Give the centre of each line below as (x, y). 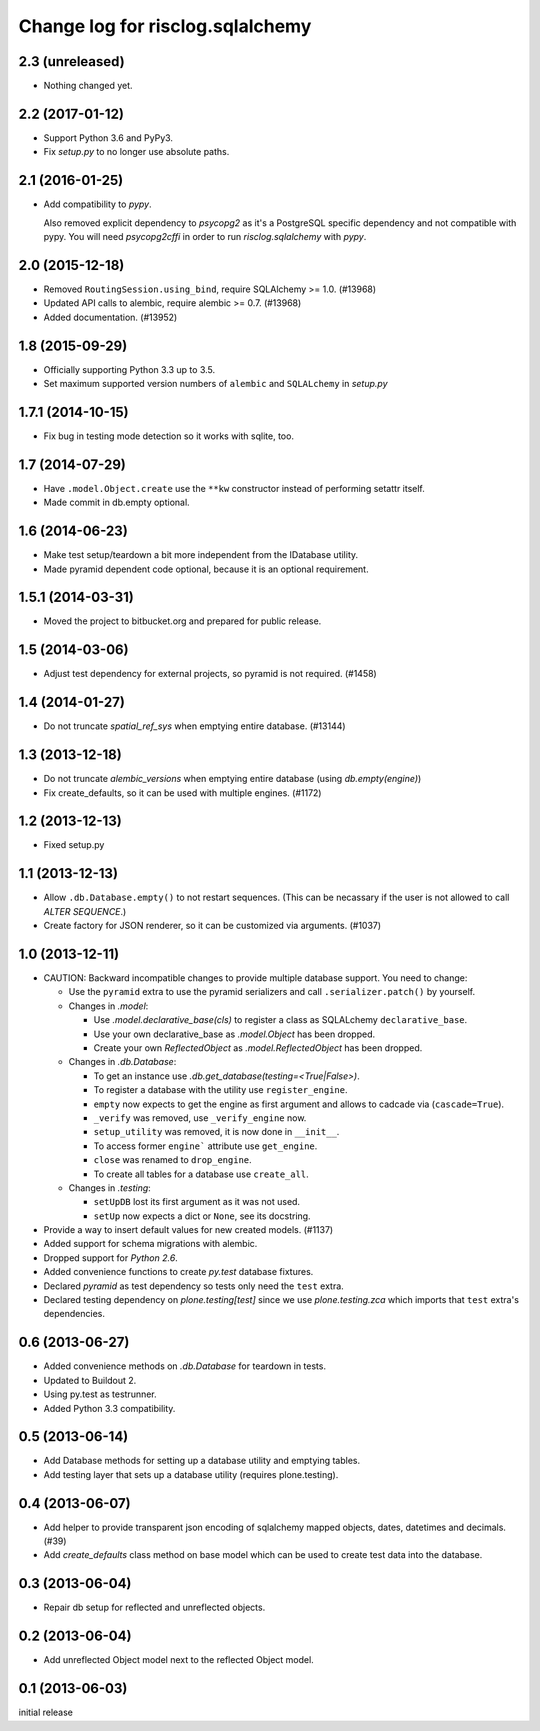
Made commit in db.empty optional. (116, 502)
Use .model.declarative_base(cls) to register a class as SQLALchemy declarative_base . (280, 1020)
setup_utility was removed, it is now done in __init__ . (216, 1132)
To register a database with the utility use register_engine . (220, 1090)
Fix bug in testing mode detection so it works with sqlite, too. (169, 436)
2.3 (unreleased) (71, 61)
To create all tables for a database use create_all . (201, 1174)
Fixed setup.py (74, 845)
